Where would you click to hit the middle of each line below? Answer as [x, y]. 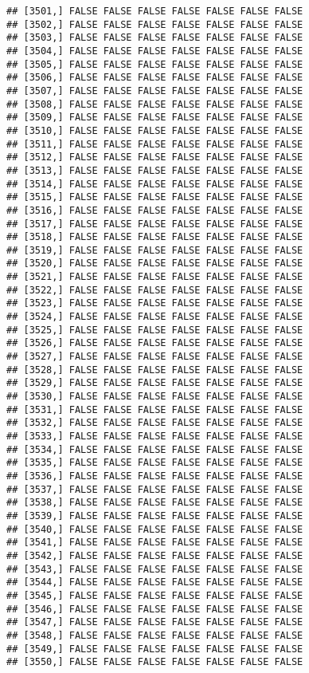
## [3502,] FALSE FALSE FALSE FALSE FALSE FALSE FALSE [155, 24]
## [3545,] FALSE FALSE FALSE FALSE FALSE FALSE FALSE [155, 595]
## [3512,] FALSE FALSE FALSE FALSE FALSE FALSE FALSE [155, 157]
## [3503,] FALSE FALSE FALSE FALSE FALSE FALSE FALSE [155, 38]
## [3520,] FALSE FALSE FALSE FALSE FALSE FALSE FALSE [155, 264]
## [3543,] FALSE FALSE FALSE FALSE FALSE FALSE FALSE [155, 569]
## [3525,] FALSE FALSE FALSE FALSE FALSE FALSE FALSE [155, 330]
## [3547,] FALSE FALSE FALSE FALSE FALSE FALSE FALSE [155, 622]
